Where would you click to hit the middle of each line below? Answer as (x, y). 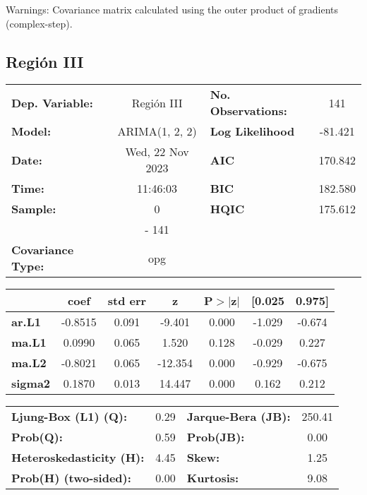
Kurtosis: (213, 478)
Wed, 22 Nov (157, 152)
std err (127, 301)
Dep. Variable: (52, 102)
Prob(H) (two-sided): (71, 478)
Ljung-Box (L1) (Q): (70, 417)
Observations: (248, 111)
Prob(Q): (37, 437)
